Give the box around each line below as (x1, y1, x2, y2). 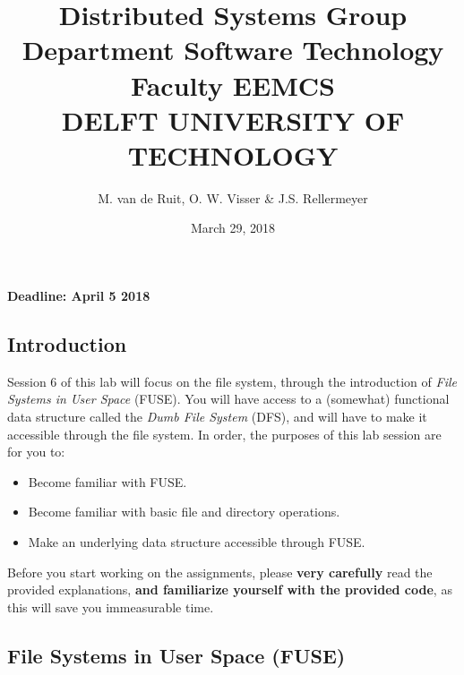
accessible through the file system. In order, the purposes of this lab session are (7, 424, 442, 443)
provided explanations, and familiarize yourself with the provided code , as (7, 580, 452, 599)
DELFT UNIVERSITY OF (61, 101, 405, 138)
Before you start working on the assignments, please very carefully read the (7, 562, 433, 581)
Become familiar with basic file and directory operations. (28, 502, 340, 521)
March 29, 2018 (190, 218, 276, 237)
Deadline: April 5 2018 (7, 286, 150, 305)
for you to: (7, 442, 65, 461)
